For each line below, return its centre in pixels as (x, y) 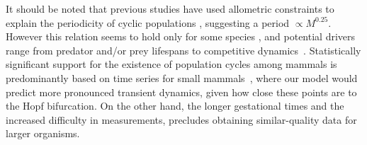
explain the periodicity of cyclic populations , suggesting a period (148, 22)
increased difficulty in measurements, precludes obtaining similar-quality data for (181, 119)
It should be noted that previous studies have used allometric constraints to (170, 8)
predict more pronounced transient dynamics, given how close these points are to (181, 92)
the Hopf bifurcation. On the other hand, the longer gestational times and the (175, 106)
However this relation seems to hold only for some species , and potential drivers (181, 36)
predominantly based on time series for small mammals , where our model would (182, 77)
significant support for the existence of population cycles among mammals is (171, 64)
